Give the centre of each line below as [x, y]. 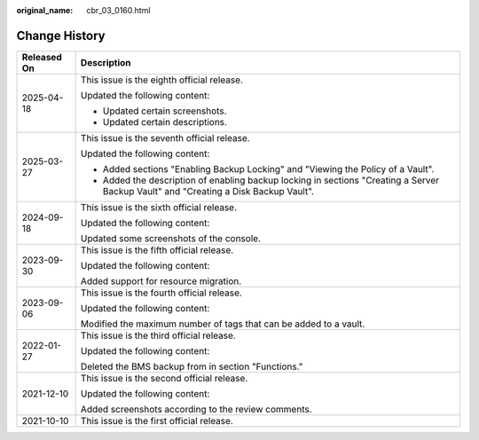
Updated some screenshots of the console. [171, 238]
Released [42, 57]
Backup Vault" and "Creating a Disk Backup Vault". [208, 191]
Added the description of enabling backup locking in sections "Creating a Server [271, 180]
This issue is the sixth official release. [159, 207]
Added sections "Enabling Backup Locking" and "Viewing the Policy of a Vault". [268, 169]
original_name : [45, 10]
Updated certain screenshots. [165, 111]
